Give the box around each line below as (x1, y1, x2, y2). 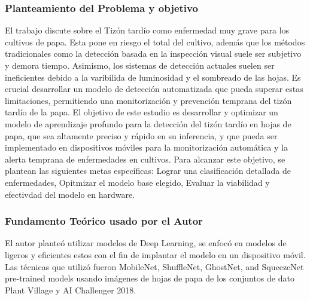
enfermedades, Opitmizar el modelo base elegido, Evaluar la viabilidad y (5, 176, 270, 188)
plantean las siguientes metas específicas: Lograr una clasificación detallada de (5, 164, 291, 177)
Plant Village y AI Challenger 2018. (5, 283, 136, 296)
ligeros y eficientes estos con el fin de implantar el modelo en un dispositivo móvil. (5, 248, 306, 261)
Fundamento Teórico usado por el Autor (5, 213, 203, 228)
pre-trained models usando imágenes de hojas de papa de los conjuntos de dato (5, 272, 294, 284)
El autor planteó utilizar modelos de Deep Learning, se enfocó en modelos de (5, 237, 287, 249)
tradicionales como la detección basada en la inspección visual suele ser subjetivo (5, 47, 302, 60)
